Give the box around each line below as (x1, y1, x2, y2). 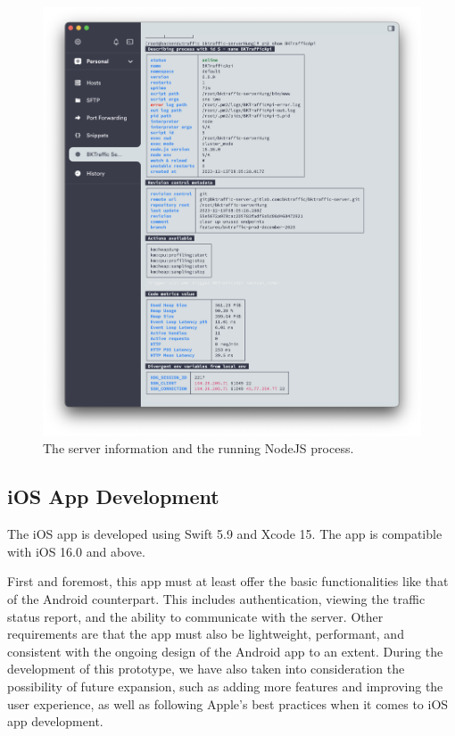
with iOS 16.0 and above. (7, 542, 145, 560)
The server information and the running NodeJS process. (43, 439, 354, 458)
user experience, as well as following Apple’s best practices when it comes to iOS (7, 694, 449, 713)
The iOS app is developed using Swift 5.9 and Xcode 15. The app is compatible (7, 525, 443, 543)
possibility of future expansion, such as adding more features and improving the (7, 676, 443, 695)
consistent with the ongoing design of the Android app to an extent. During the (7, 641, 443, 660)
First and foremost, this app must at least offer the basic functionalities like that (7, 572, 449, 591)
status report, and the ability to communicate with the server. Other (7, 607, 384, 625)
